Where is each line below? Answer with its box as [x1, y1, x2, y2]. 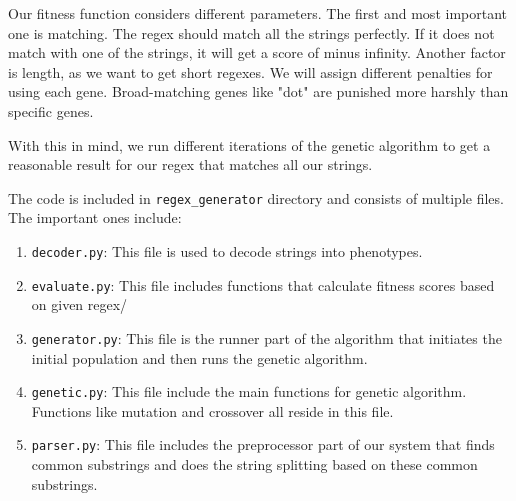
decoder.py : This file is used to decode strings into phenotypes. [31, 241, 423, 261]
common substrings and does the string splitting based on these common [31, 454, 478, 475]
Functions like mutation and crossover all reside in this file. [31, 400, 394, 421]
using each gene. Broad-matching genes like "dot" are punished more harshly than [8, 81, 509, 102]
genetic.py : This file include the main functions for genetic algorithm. [31, 381, 467, 402]
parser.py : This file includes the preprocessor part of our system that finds [31, 434, 495, 455]
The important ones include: [8, 207, 182, 228]
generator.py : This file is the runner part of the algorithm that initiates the [31, 327, 502, 348]
